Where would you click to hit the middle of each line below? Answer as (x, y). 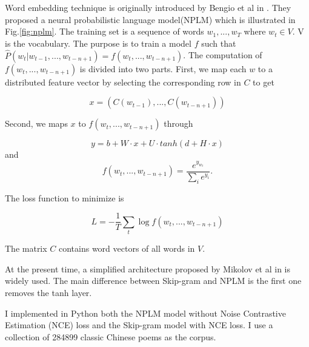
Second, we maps (36, 123)
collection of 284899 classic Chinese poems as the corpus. (111, 336)
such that (219, 43)
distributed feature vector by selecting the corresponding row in (123, 82)
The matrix (26, 248)
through (178, 123)
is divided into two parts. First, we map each (163, 68)
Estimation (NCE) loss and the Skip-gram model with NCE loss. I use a (139, 325)
